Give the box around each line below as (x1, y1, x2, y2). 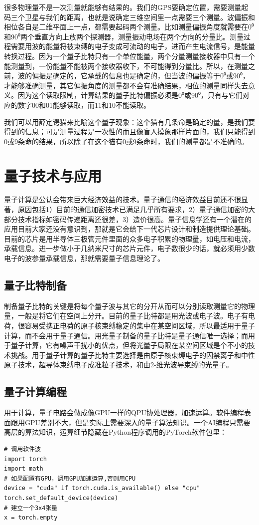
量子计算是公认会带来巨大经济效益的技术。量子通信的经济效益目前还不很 (4, 194, 241, 205)
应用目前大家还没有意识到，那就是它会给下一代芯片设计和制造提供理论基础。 (4, 224, 255, 234)
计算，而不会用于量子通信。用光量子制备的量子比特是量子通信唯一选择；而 (4, 330, 248, 340)
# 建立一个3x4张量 (4, 504, 58, 512)
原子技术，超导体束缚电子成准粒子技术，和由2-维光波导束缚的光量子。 (4, 359, 233, 370)
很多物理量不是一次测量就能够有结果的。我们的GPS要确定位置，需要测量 (4, 2, 242, 12)
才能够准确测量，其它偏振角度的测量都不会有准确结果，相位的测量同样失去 (4, 80, 248, 90)
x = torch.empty (4, 514, 58, 522)
